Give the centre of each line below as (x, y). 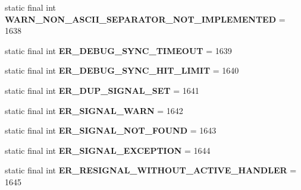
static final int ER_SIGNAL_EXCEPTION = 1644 (108, 150)
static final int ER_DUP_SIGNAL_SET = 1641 (102, 90)
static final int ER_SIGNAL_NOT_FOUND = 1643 (111, 130)
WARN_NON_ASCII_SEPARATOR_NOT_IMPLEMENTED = (145, 19)
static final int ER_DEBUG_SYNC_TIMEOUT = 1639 (118, 50)
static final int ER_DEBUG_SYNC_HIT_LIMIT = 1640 (122, 70)
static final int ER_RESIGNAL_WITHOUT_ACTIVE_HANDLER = (151, 170)
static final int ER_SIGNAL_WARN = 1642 (94, 110)
